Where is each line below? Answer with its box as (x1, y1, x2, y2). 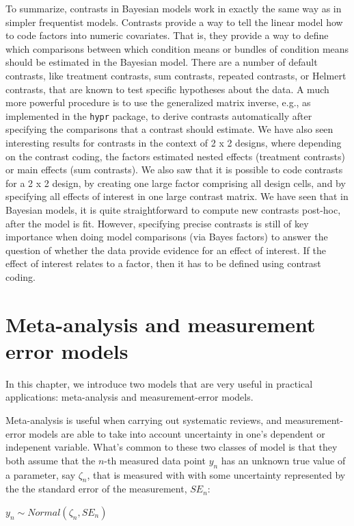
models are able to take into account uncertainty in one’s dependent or (29, 426, 325, 440)
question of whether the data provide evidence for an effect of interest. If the (5, 242, 326, 257)
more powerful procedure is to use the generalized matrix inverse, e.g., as (5, 95, 311, 110)
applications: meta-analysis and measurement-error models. (5, 390, 254, 404)
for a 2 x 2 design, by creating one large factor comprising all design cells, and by (5, 175, 346, 190)
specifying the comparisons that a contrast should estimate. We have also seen (5, 122, 333, 136)
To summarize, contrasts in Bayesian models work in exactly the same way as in (5, 1, 342, 15)
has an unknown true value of (221, 453, 346, 467)
